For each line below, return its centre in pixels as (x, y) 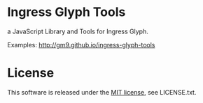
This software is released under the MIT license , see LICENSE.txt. (102, 92)
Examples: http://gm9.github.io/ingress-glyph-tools (81, 45)
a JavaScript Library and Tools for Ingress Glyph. (78, 31)
